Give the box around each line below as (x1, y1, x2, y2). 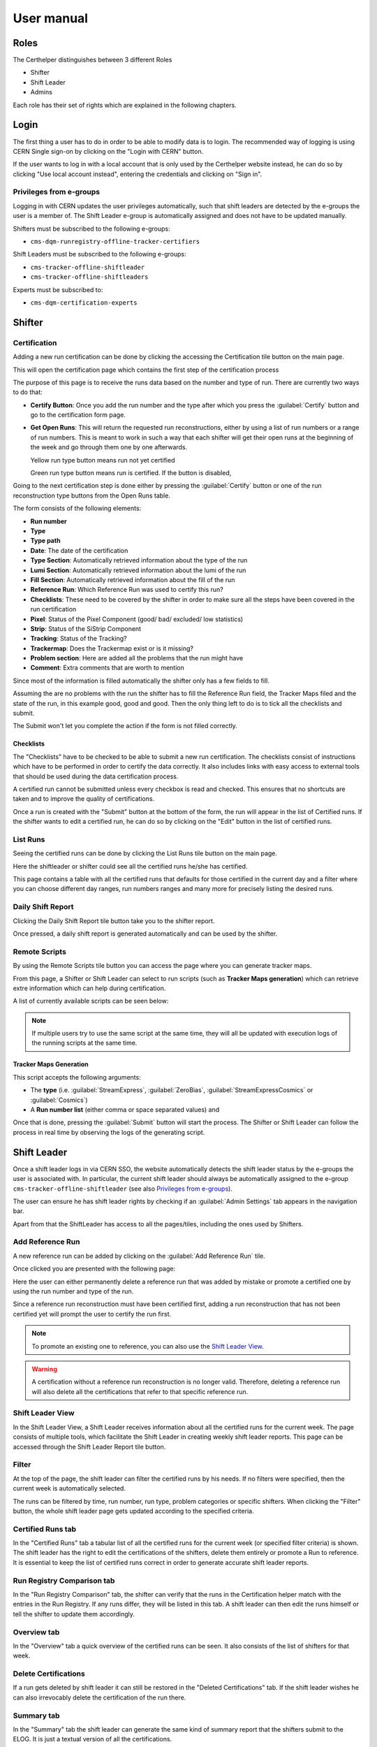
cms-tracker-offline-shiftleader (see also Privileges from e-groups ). (13, 1184, 233, 1193)
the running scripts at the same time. (31, 1038, 138, 1048)
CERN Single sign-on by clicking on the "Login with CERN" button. (13, 147, 204, 155)
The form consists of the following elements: (13, 504, 142, 513)
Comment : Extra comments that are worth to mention (30, 664, 184, 672)
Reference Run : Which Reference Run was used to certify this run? (30, 586, 223, 594)
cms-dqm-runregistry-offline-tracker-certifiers (30, 238, 200, 246)
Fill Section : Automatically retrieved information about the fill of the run (30, 575, 235, 583)
